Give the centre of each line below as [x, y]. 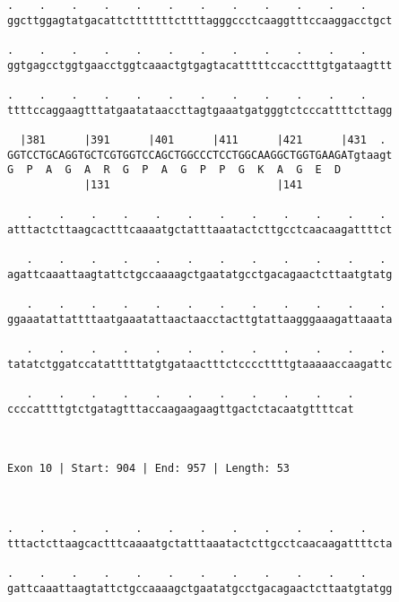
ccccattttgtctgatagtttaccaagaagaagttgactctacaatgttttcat [181, 409]
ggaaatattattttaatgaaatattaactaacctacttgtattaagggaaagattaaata [200, 319]
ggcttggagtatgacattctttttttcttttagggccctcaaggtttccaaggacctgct [200, 20]
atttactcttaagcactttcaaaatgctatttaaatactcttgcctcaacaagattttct [200, 229]
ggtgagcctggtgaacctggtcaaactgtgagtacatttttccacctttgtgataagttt [200, 65]
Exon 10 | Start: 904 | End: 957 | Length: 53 [148, 469]
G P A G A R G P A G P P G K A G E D [174, 170]
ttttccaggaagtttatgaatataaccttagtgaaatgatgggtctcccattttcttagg [200, 110]
